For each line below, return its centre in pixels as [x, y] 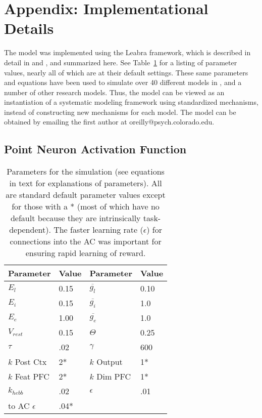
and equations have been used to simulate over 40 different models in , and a [123, 82]
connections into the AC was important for [86, 241]
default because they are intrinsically [75, 218]
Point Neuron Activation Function [95, 149]
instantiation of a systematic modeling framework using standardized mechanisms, [131, 102]
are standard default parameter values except [86, 195]
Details [29, 28]
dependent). [30, 230]
